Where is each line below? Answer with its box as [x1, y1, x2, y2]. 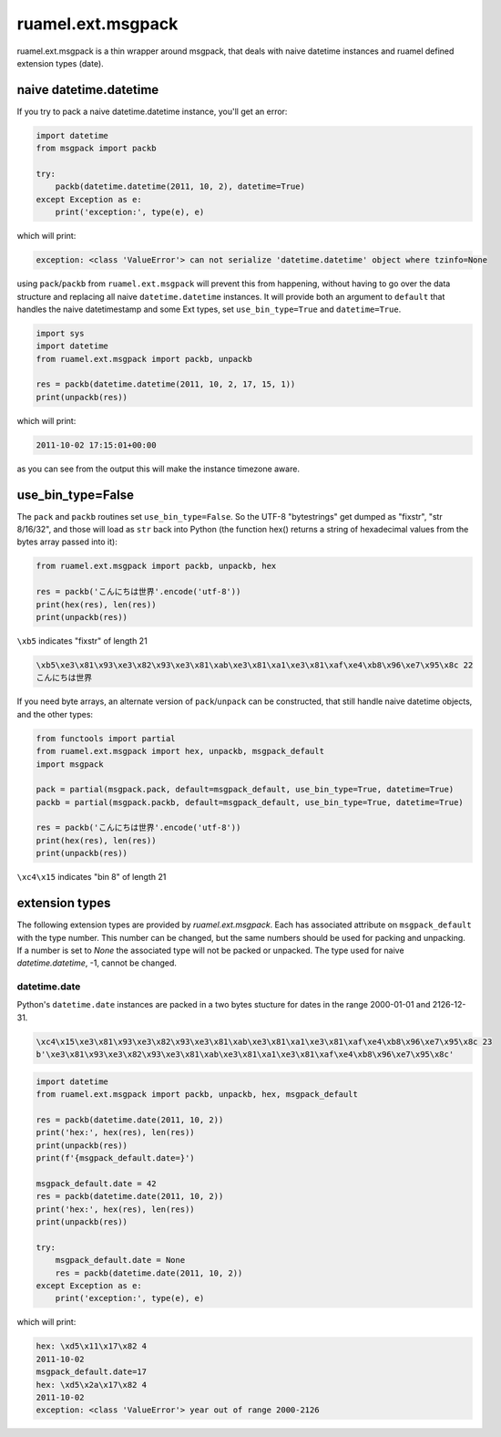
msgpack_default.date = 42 [36, 1178, 157, 1189]
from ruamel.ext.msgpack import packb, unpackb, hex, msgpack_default [36, 1090, 359, 1100]
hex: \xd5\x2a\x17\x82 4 [36, 1380, 148, 1390]
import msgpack [36, 759, 104, 770]
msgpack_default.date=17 [36, 1367, 148, 1377]
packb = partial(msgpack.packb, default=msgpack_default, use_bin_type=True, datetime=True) [36, 797, 464, 807]
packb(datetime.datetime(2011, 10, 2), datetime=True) [55, 181, 305, 191]
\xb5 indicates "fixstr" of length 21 [16, 636, 148, 646]
